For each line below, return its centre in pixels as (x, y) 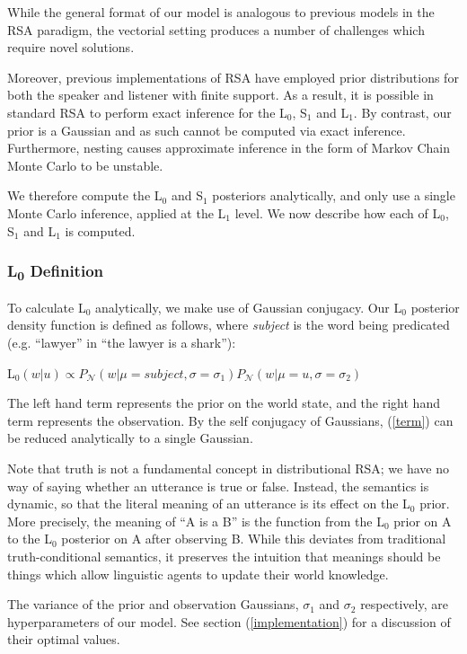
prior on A (423, 521)
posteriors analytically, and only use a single (334, 195)
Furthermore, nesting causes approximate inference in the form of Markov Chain (229, 148)
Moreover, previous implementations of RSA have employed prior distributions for (233, 77)
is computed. (100, 230)
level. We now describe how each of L (338, 212)
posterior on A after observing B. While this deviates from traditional (254, 539)
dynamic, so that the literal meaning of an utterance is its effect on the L (209, 504)
